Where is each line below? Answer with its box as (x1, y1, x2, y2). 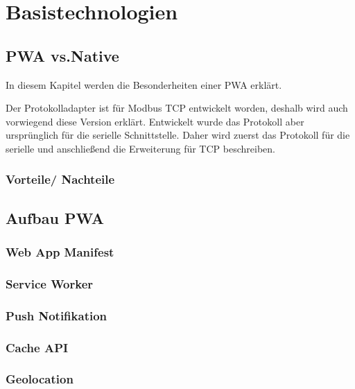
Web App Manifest (6, 243, 114, 261)
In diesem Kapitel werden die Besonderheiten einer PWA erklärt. (6, 77, 282, 92)
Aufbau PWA (6, 207, 105, 228)
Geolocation (6, 370, 73, 388)
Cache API (6, 338, 69, 356)
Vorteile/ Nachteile (6, 171, 115, 188)
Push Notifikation (6, 306, 107, 324)
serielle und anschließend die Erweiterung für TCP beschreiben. (6, 141, 275, 155)
